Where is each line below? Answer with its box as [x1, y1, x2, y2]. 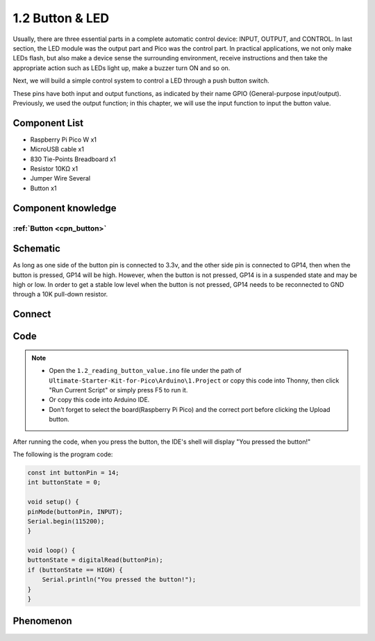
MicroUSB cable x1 [30, 145, 85, 153]
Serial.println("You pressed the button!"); [42, 576, 197, 583]
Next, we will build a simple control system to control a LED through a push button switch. [12, 76, 270, 85]
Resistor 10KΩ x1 [30, 164, 78, 173]
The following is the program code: [12, 450, 113, 458]
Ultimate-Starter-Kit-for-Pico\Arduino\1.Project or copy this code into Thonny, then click [49, 376, 340, 385]
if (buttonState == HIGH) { [27, 566, 123, 574]
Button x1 [30, 184, 57, 192]
